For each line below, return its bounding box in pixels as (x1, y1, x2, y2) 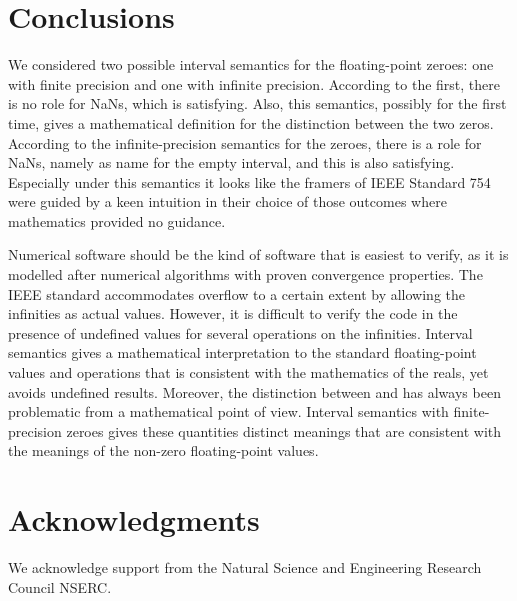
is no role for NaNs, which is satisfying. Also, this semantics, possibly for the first (8, 93, 507, 114)
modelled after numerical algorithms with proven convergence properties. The (8, 264, 483, 285)
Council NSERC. (8, 576, 112, 597)
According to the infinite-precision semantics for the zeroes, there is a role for (8, 132, 482, 153)
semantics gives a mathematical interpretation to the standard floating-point (8, 342, 477, 363)
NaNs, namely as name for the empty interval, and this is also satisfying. (8, 152, 455, 173)
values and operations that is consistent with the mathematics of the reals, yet (8, 362, 489, 383)
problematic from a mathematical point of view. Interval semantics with (8, 401, 449, 422)
